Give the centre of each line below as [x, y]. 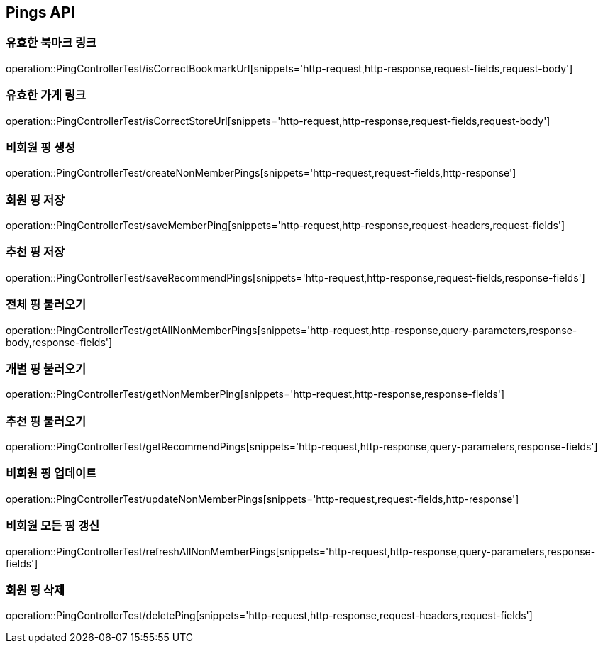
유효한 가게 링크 [46, 95]
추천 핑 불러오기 [46, 421]
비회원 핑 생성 [41, 147]
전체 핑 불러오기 [46, 305]
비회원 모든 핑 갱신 [53, 526]
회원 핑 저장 [35, 200]
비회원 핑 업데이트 [51, 473]
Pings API [40, 12]
